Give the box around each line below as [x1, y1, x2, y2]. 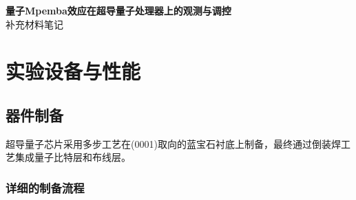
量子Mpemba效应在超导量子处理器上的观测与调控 [6, 3, 231, 17]
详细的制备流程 [6, 179, 85, 196]
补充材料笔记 [6, 16, 63, 31]
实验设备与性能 [6, 57, 141, 85]
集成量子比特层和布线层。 [14, 150, 131, 164]
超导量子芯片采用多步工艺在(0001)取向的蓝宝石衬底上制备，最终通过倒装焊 [6, 136, 341, 151]
